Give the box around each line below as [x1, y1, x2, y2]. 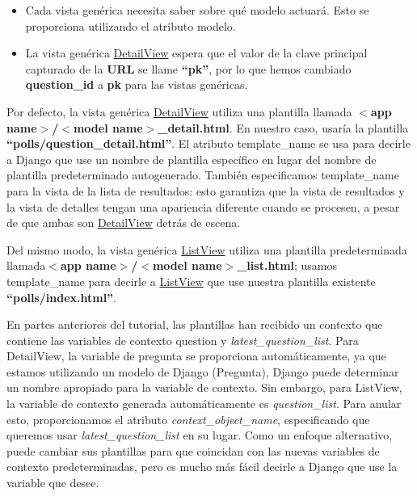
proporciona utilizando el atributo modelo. [25, 17, 236, 34]
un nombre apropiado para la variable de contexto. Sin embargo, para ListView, [6, 379, 402, 396]
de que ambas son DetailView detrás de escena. [6, 214, 241, 231]
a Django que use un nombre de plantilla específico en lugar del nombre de [6, 150, 377, 167]
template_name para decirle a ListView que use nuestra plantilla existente [6, 272, 376, 289]
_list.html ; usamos [237, 257, 338, 274]
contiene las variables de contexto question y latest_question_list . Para [6, 331, 359, 348]
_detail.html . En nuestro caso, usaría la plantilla [158, 119, 409, 136]
